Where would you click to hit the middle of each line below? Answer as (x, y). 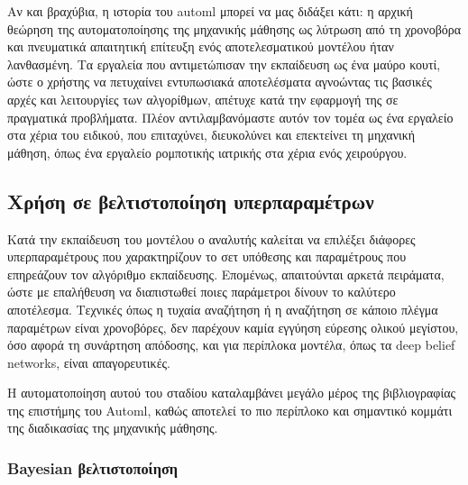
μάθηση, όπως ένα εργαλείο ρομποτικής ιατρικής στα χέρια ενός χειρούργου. (207, 152)
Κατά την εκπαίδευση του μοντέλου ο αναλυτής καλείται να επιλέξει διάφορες (211, 238)
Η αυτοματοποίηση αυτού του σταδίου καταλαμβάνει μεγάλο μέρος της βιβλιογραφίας (232, 393)
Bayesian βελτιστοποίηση (93, 468)
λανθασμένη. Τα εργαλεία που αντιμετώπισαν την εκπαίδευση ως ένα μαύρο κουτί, (224, 64)
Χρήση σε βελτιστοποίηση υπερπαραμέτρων (191, 201)
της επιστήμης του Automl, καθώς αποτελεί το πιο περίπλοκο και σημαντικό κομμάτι (230, 410)
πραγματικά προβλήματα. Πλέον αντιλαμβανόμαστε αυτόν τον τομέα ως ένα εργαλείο (230, 117)
